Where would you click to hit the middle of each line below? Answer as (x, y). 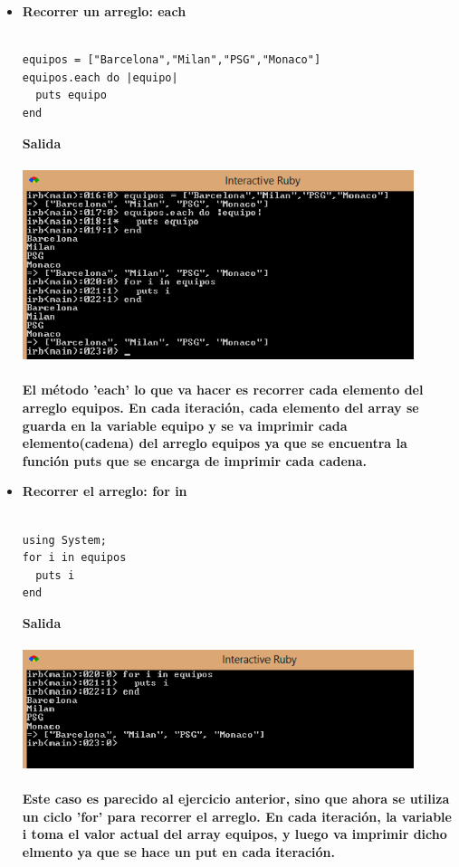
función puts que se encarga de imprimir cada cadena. (195, 460)
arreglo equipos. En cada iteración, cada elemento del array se (220, 407)
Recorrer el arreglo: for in (105, 491)
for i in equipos (74, 558)
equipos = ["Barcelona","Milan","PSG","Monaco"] (172, 60)
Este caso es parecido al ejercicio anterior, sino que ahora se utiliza (236, 798)
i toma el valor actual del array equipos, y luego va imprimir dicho (234, 834)
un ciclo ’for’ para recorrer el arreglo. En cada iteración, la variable (237, 816)
